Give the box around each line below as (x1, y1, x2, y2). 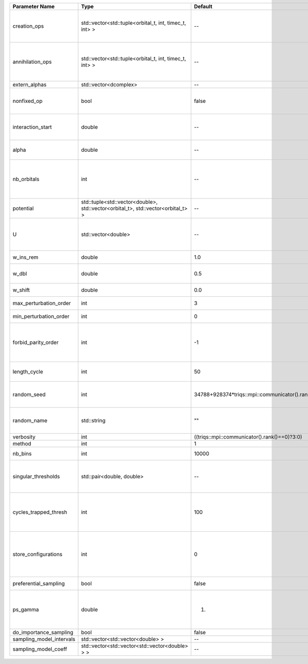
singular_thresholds (12, 473, 60, 480)
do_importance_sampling (12, 629, 74, 636)
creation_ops (12, 23, 44, 29)
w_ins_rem (12, 254, 38, 261)
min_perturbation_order (12, 313, 70, 320)
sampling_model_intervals (12, 636, 75, 642)
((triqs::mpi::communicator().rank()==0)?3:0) (194, 434, 302, 440)
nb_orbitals (12, 175, 40, 183)
